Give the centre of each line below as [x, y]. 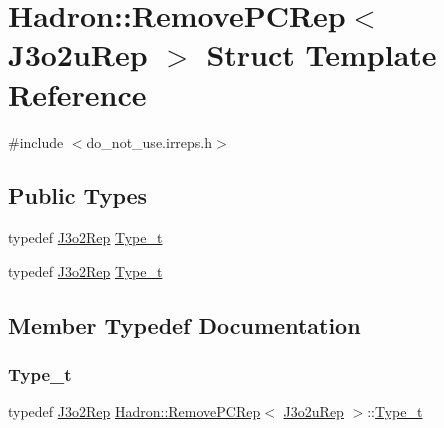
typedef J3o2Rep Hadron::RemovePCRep [134, 411]
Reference [77, 93]
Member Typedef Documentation [184, 324]
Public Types [78, 195]
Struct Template [321, 54]
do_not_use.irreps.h [149, 141]
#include [36, 141]
